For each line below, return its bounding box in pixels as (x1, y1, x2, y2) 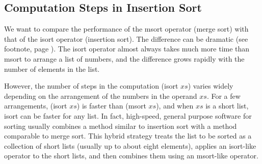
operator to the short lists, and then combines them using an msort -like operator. (4, 150, 258, 161)
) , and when (156, 100, 194, 111)
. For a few (206, 90, 241, 101)
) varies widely (188, 80, 233, 91)
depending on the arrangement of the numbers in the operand (4, 90, 197, 101)
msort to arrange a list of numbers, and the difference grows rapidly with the (4, 53, 245, 64)
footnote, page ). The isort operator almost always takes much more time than (4, 43, 250, 54)
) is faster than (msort (76, 100, 146, 111)
